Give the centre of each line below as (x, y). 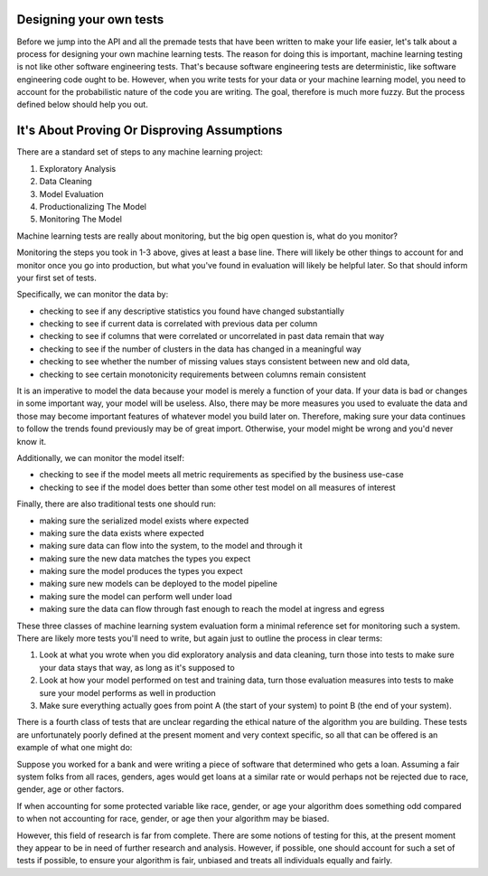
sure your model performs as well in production (127, 692)
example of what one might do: (75, 748)
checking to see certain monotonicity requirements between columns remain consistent (202, 374)
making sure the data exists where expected (122, 532)
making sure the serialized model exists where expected (144, 521)
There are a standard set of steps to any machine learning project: (140, 152)
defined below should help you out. (82, 105)
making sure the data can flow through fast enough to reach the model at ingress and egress (212, 609)
